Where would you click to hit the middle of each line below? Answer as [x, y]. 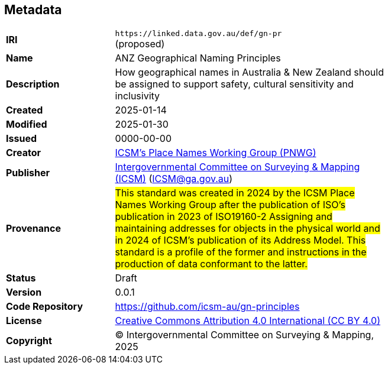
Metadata [33, 10]
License [24, 321]
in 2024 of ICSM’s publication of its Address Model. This [240, 240]
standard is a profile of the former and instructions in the [241, 252]
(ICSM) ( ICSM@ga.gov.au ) [174, 179]
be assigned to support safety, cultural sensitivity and [234, 84]
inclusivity [138, 96]
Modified [27, 124]
